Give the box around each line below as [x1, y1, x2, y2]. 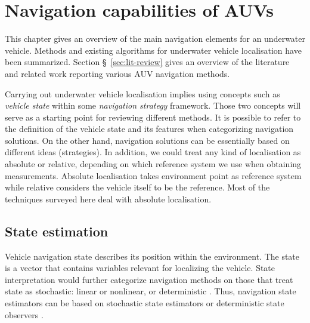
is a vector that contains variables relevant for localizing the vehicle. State [5, 262, 275, 274]
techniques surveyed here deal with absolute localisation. [5, 192, 212, 205]
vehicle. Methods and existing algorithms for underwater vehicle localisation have [5, 44, 302, 56]
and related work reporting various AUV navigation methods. [5, 67, 230, 79]
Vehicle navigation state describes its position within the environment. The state [5, 250, 300, 262]
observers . [5, 308, 44, 321]
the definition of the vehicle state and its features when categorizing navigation [5, 122, 294, 135]
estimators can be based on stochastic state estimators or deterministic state [5, 297, 284, 309]
